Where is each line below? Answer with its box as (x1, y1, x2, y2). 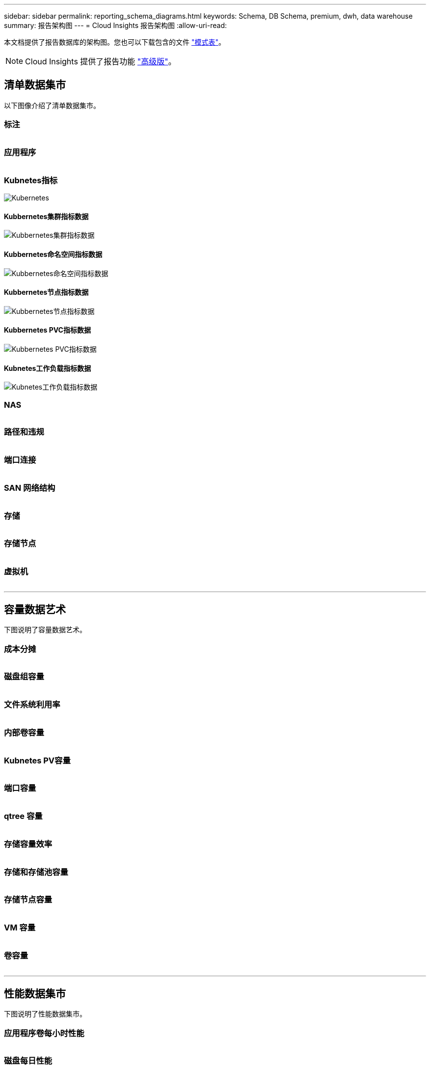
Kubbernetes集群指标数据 (4, 212, 89, 221)
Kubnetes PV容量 (4, 755, 71, 765)
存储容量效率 (4, 839, 53, 849)
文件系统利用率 (4, 700, 60, 710)
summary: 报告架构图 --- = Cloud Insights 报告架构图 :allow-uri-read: (4, 21, 227, 29)
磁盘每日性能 (4, 1056, 53, 1066)
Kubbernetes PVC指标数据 (4, 326, 91, 335)
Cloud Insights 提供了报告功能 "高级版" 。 (25, 56, 176, 66)
